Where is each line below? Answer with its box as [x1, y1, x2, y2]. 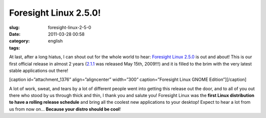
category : [9, 38, 30, 44]
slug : [9, 24, 20, 30]
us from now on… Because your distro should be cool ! [9, 106, 121, 112]
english [48, 38, 63, 44]
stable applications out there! [9, 68, 68, 73]
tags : [9, 45, 20, 51]
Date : [9, 31, 21, 37]
